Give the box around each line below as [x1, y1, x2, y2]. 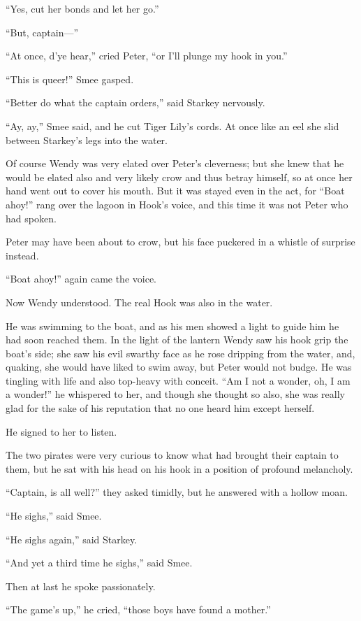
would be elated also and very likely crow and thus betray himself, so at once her [6, 169, 353, 184]
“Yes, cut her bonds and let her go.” [6, 1, 159, 15]
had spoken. [6, 210, 57, 225]
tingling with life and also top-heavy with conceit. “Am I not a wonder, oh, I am [6, 373, 351, 387]
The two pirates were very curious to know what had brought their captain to [6, 448, 339, 462]
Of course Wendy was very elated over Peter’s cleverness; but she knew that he [6, 156, 344, 171]
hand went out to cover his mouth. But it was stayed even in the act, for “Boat [6, 183, 345, 198]
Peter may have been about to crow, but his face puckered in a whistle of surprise [6, 234, 355, 249]
